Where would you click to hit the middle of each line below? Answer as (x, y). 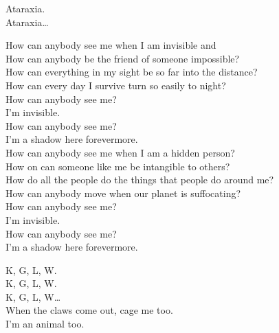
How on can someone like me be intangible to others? (118, 166)
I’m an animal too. (45, 324)
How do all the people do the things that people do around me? (140, 180)
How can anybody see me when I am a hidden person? (120, 152)
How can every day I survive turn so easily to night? (116, 85)
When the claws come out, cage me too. (89, 310)
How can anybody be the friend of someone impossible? (123, 58)
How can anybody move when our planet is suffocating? (123, 193)
